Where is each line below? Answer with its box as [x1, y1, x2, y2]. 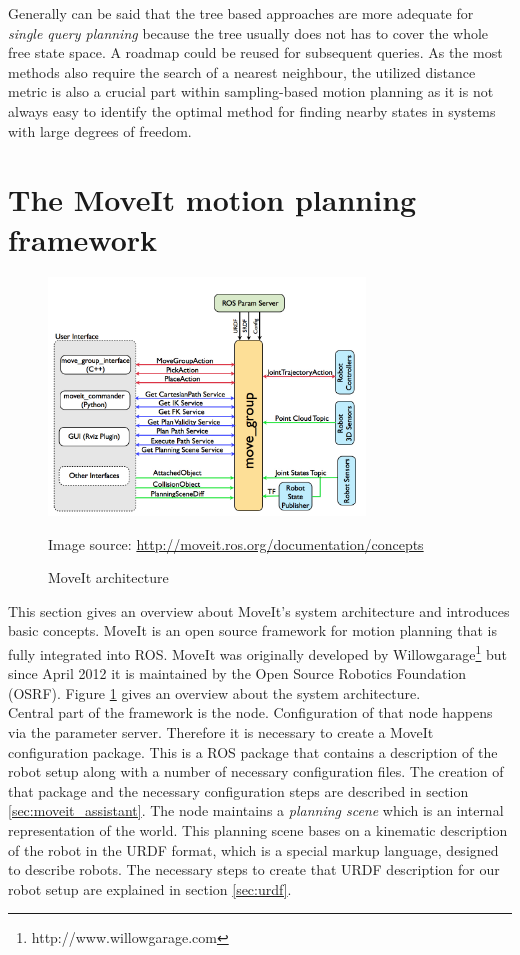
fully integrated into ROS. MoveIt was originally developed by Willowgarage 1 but [8, 640, 508, 664]
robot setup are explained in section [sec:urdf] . [8, 878, 292, 899]
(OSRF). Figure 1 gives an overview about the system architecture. [8, 682, 421, 703]
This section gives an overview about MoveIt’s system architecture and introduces [8, 600, 510, 621]
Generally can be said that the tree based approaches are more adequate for [8, 3, 474, 23]
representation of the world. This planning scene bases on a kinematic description [8, 819, 508, 840]
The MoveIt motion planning [8, 179, 417, 220]
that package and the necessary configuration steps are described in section [8, 780, 469, 801]
